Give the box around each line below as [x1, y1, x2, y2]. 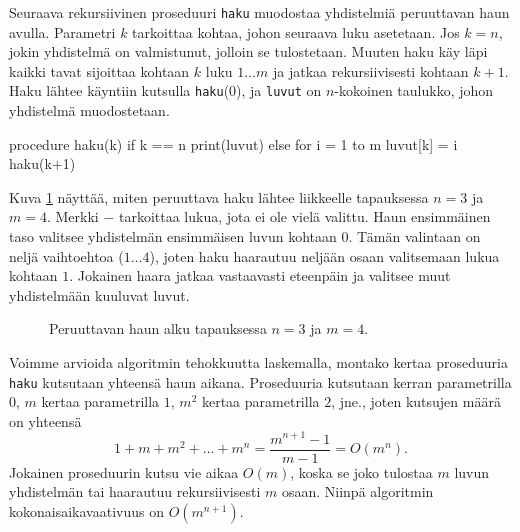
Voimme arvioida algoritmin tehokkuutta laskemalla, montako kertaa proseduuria [9, 352, 508, 373]
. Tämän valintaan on [348, 226, 481, 247]
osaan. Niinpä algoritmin [281, 481, 434, 502]
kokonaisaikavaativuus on [9, 500, 164, 521]
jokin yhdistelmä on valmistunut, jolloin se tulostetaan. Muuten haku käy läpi [9, 41, 488, 62]
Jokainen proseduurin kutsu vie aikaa [9, 461, 239, 482]
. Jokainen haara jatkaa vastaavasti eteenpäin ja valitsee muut [69, 265, 451, 286]
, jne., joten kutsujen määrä [331, 391, 501, 412]
